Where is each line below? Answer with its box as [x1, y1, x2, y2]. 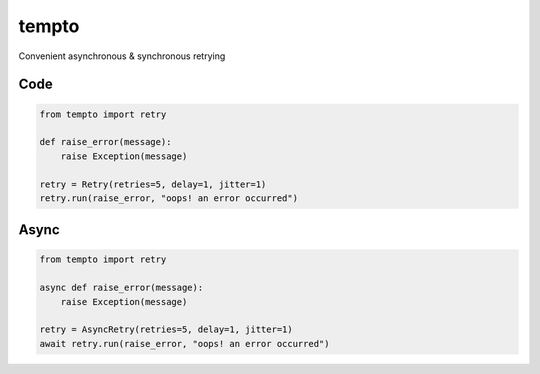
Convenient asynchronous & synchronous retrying [18, 50, 226, 62]
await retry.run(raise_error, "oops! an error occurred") [39, 338, 330, 349]
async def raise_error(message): [39, 282, 204, 294]
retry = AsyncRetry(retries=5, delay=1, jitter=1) [39, 324, 294, 335]
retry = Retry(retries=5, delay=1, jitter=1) [39, 178, 267, 190]
